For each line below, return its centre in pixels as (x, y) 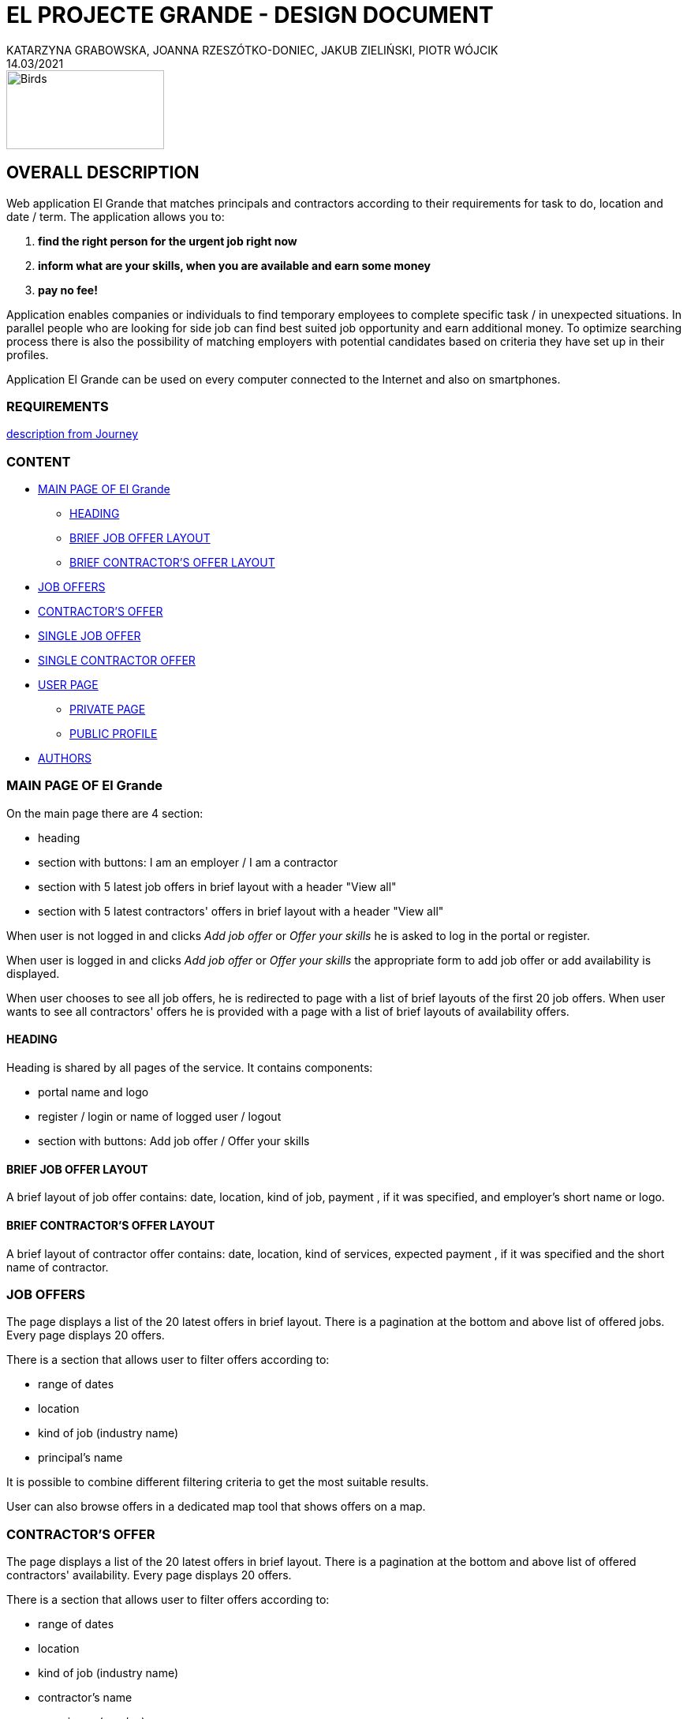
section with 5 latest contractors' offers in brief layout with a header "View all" (241, 911)
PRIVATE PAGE (108, 710)
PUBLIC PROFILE (114, 734)
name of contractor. (58, 1267)
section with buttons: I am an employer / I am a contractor (188, 862)
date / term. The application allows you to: (116, 216)
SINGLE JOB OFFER (90, 636)
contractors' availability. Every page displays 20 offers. (149, 1575)
